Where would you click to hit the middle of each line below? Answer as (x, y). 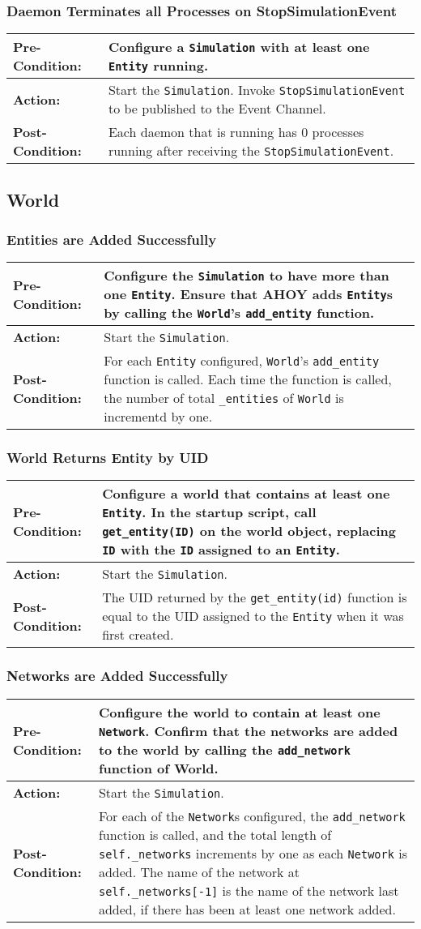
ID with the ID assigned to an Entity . (221, 550)
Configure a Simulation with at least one (239, 47)
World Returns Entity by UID (108, 458)
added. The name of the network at (199, 871)
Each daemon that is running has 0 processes (236, 132)
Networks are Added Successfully (117, 676)
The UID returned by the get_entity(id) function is (255, 597)
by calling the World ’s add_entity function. (239, 313)
